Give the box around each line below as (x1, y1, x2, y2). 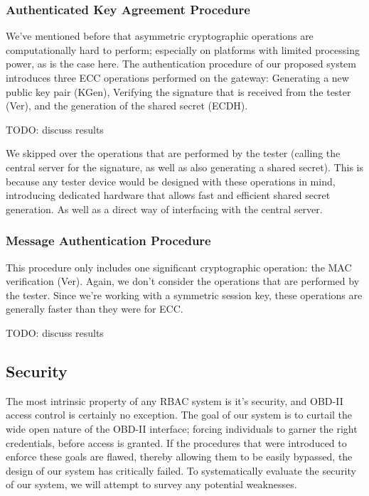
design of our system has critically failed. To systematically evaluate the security (6, 463, 356, 478)
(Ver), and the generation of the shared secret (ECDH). (6, 98, 248, 113)
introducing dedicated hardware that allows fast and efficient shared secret (6, 188, 331, 203)
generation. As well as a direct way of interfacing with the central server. (6, 201, 323, 216)
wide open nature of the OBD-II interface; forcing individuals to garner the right (6, 421, 358, 436)
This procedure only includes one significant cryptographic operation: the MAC (6, 259, 352, 274)
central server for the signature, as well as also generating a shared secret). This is (6, 159, 363, 174)
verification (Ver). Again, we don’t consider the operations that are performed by (6, 274, 360, 289)
